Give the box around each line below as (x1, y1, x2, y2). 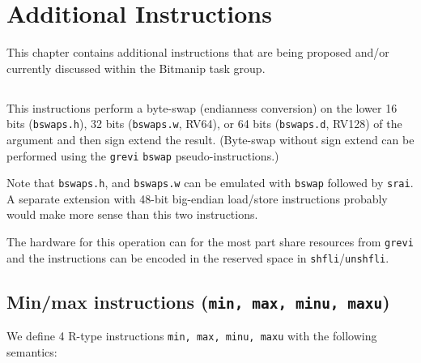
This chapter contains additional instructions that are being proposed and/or (6, 44, 389, 61)
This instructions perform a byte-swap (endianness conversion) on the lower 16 (6, 99, 398, 116)
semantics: (6, 343, 57, 360)
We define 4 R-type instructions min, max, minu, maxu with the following (6, 327, 377, 344)
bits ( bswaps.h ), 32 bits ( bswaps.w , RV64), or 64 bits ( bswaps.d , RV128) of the (6, 115, 402, 132)
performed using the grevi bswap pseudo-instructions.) (6, 147, 279, 164)
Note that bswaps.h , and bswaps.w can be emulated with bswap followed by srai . (6, 174, 414, 191)
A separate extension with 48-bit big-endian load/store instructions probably (6, 190, 388, 207)
